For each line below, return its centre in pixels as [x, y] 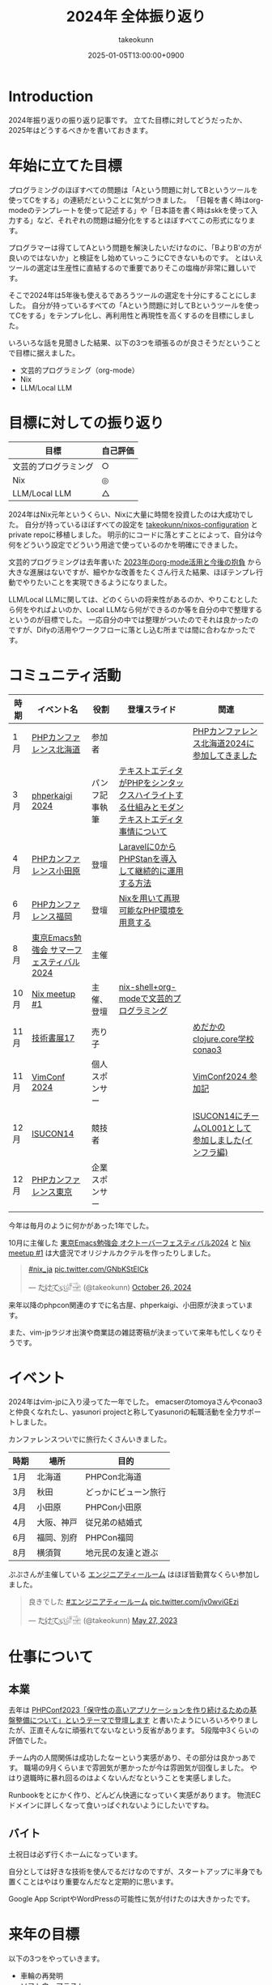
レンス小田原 [56, 871]
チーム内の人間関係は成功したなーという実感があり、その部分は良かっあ [129, 1757]
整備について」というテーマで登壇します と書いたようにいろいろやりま [133, 1720]
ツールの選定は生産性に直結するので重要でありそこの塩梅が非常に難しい [129, 267]
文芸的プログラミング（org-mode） [79, 370]
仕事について [51, 1657]
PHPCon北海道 [114, 1477]
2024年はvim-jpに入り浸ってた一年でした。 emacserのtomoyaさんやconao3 [136, 1402]
